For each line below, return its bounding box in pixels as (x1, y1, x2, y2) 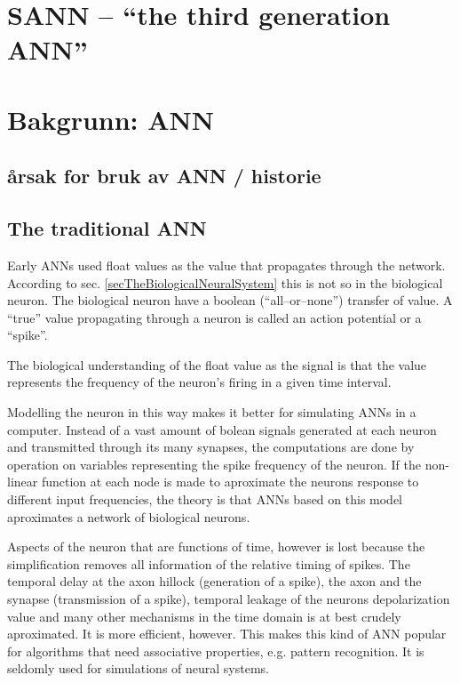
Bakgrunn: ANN (7, 100, 214, 137)
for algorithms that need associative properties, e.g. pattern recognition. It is (7, 641, 424, 660)
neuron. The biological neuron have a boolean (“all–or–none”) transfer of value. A (7, 291, 453, 309)
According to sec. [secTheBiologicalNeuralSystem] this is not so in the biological (7, 273, 443, 292)
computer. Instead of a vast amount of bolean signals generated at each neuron (7, 420, 437, 438)
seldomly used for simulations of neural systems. (7, 659, 269, 678)
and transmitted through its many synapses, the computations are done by (7, 438, 415, 456)
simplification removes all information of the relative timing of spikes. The (7, 554, 410, 573)
